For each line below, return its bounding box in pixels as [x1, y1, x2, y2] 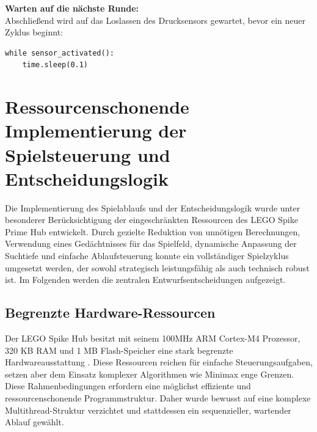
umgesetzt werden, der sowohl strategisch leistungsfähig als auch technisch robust [5, 261, 310, 274]
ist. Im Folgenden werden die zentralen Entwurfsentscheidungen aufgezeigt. [5, 273, 286, 286]
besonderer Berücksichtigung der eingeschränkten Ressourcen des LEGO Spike [5, 213, 298, 226]
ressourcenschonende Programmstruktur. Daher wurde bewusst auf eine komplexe [5, 391, 311, 404]
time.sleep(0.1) [22, 60, 89, 70]
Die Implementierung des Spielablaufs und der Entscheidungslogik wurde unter [5, 201, 301, 214]
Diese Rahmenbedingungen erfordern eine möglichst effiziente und [5, 379, 251, 392]
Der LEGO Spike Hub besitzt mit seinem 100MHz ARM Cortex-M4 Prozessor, [5, 332, 301, 345]
